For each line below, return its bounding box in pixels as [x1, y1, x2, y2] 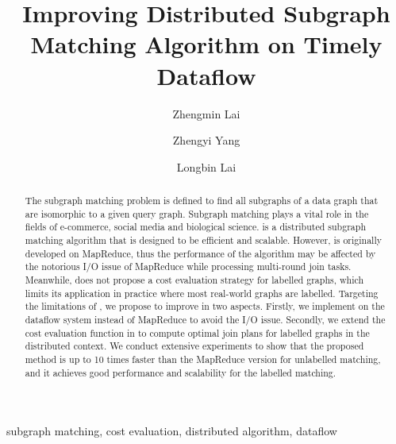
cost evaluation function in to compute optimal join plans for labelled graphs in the [25, 326, 370, 339]
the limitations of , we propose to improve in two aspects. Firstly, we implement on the [25, 299, 385, 313]
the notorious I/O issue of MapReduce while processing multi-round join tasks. [25, 260, 352, 273]
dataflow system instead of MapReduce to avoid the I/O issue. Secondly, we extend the [25, 312, 386, 326]
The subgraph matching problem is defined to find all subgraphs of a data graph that [25, 194, 379, 207]
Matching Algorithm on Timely [30, 28, 383, 60]
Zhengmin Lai [172, 105, 240, 122]
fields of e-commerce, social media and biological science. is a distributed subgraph [25, 220, 366, 234]
